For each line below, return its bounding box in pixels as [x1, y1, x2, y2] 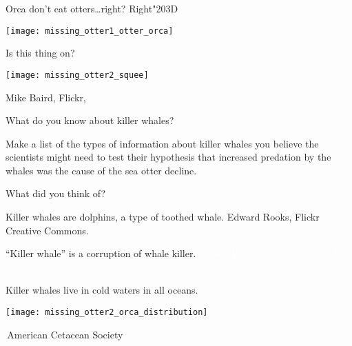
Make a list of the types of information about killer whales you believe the [6, 136, 319, 150]
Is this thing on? [6, 45, 75, 60]
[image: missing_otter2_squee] [6, 70, 149, 80]
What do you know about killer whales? [6, 113, 174, 128]
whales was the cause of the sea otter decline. [6, 163, 197, 177]
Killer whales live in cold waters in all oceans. [6, 283, 198, 297]
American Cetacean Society [7, 327, 123, 341]
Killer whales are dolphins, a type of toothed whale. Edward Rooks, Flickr [6, 210, 320, 224]
